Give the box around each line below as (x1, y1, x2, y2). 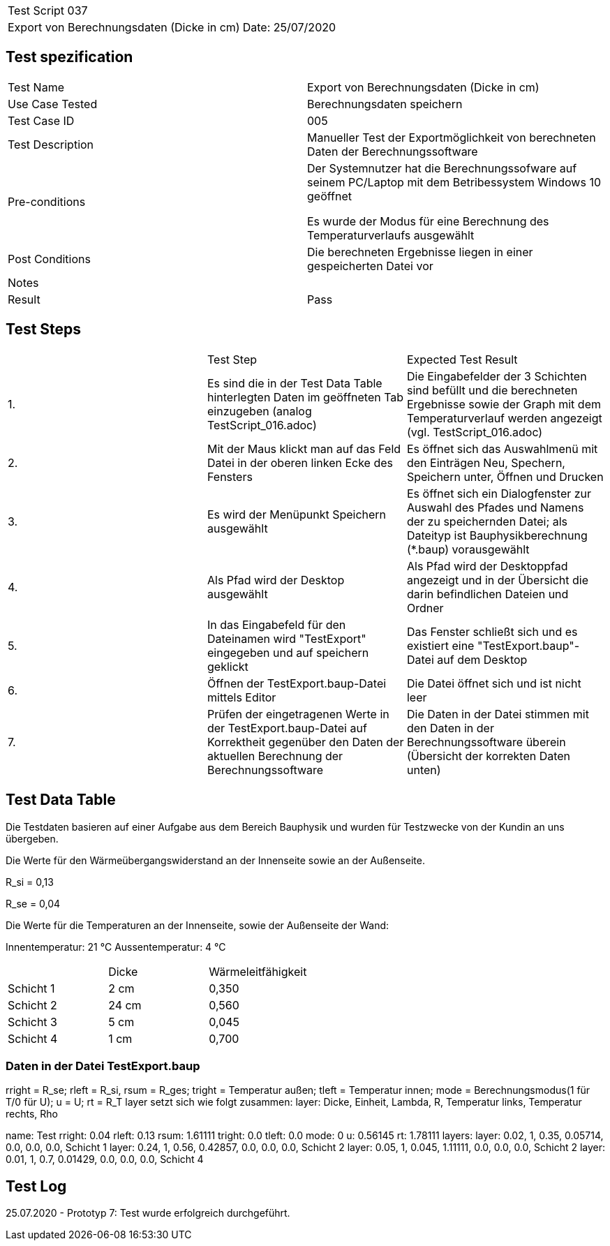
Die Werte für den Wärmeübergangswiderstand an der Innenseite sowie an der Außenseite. (6, 854, 425, 866)
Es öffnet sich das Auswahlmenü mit (406, 441, 598, 456)
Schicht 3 (8, 1014, 57, 1029)
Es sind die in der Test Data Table (207, 376, 382, 390)
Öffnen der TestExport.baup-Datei (207, 676, 387, 690)
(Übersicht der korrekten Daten (406, 748, 571, 763)
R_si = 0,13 (6, 875, 54, 888)
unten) (406, 762, 441, 777)
